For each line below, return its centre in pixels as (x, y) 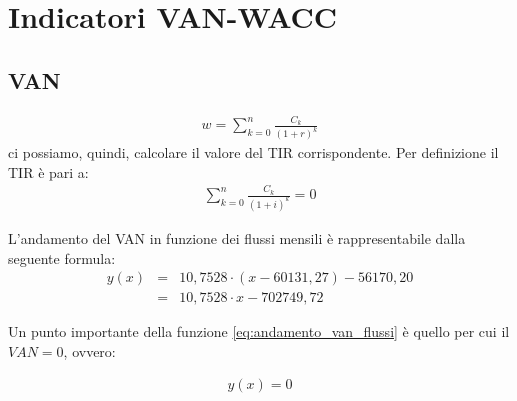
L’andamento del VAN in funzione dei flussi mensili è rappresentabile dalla (237, 238)
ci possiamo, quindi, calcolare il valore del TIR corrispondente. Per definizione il (253, 152)
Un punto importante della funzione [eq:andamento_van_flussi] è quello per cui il (259, 331)
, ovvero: (89, 350)
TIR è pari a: (48, 171)
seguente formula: (62, 257)
